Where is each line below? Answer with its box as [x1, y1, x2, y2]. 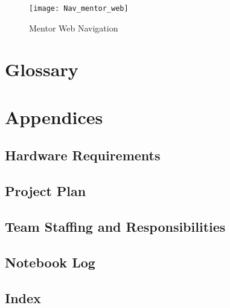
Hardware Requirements [5, 146, 161, 165]
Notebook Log [5, 252, 95, 271]
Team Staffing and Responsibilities [5, 217, 226, 235]
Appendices [5, 104, 103, 129]
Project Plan [5, 182, 86, 200]
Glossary [5, 57, 78, 82]
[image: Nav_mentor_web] [29, 4, 129, 13]
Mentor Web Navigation [29, 21, 118, 34]
